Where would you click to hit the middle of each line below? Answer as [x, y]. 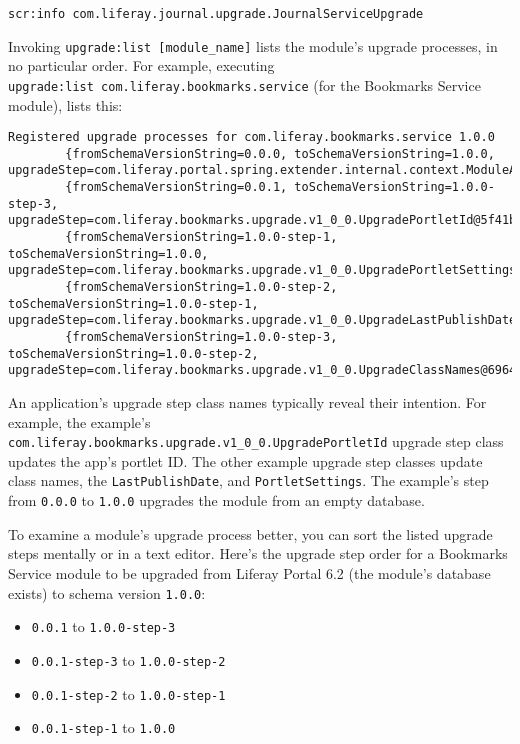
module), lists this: [65, 104]
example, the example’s [79, 421]
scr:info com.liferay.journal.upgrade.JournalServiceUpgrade [216, 14]
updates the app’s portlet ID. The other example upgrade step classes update [245, 460]
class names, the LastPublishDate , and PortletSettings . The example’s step [248, 480]
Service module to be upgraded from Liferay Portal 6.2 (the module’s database [249, 572]
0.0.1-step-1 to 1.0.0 [103, 727]
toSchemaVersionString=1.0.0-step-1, [133, 303]
